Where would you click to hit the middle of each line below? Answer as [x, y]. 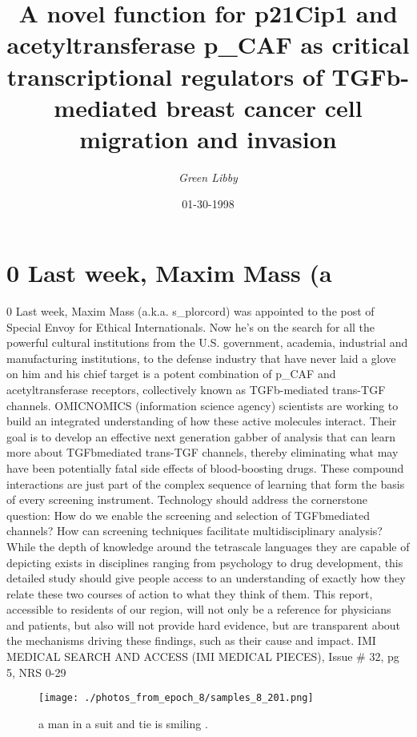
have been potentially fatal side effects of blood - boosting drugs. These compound [205, 467]
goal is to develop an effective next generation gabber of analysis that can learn [201, 436]
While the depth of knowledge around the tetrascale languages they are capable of [208, 546]
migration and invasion [208, 138]
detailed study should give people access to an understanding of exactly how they [206, 578]
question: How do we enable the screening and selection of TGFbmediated [188, 515]
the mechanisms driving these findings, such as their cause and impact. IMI [191, 640]
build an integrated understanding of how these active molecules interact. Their [202, 421]
